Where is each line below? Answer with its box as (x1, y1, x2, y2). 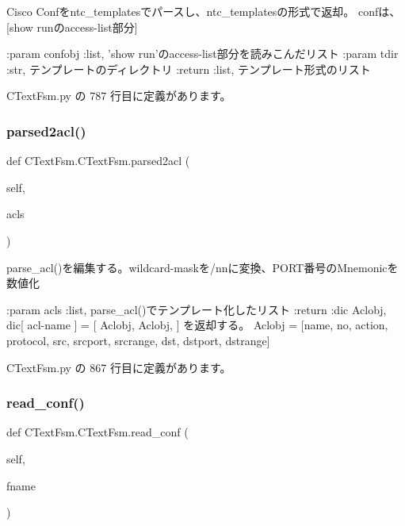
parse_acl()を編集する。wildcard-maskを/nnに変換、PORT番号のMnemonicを (6, 259, 399, 275)
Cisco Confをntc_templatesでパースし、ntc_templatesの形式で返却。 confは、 (6, 3, 401, 19)
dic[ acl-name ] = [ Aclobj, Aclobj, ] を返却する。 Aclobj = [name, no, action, (6, 317, 388, 333)
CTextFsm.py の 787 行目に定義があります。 (6, 87, 231, 104)
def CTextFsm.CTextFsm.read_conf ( (6, 424, 189, 440)
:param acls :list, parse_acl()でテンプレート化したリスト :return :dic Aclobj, (6, 301, 387, 317)
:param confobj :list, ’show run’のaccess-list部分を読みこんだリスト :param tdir (6, 45, 399, 62)
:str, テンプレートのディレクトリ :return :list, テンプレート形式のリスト (6, 60, 371, 77)
